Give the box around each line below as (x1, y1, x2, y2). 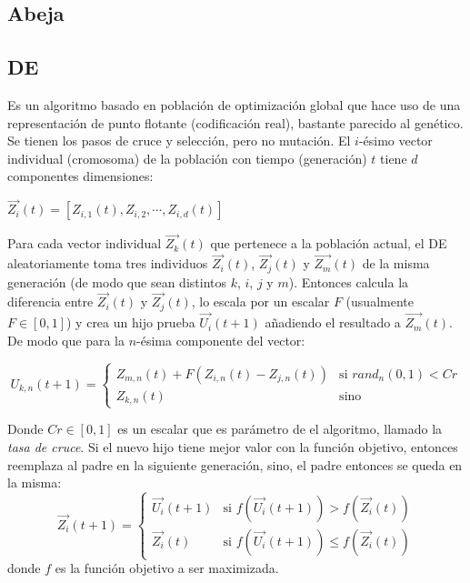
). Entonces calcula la (288, 272, 409, 291)
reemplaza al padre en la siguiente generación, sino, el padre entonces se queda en (7, 455, 463, 474)
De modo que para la (7, 330, 125, 349)
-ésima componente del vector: (136, 330, 305, 349)
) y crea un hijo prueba (66, 313, 195, 332)
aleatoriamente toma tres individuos (7, 254, 208, 273)
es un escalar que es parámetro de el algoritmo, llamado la (117, 419, 443, 438)
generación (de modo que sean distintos (7, 272, 226, 291)
